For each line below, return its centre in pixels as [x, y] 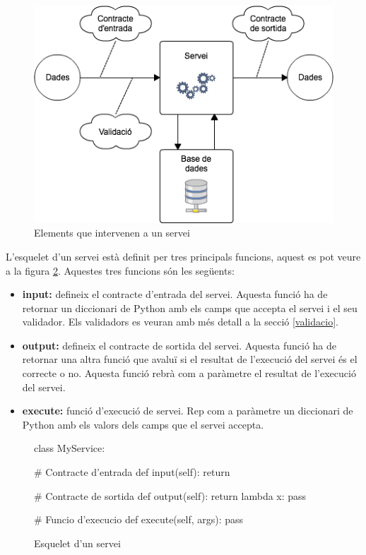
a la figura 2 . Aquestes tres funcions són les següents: [120, 270]
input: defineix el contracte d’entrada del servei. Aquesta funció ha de [175, 294]
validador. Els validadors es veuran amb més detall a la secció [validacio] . [180, 322]
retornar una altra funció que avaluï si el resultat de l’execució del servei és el [190, 359]
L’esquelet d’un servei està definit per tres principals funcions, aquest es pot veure [183, 256]
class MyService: [70, 448]
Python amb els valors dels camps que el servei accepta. [143, 424]
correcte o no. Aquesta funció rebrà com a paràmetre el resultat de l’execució [189, 373]
